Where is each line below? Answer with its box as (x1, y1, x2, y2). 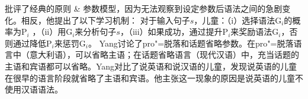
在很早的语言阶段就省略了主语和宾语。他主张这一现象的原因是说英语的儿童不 (5, 71, 303, 84)
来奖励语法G (230, 25, 279, 38)
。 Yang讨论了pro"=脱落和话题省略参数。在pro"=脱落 (88, 37, 294, 49)
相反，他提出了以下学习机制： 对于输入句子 (21, 14, 190, 26)
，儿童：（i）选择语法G (194, 14, 282, 26)
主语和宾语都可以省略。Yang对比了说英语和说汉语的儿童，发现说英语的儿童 (5, 60, 297, 72)
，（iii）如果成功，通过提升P (120, 25, 229, 38)
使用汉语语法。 (5, 83, 63, 95)
